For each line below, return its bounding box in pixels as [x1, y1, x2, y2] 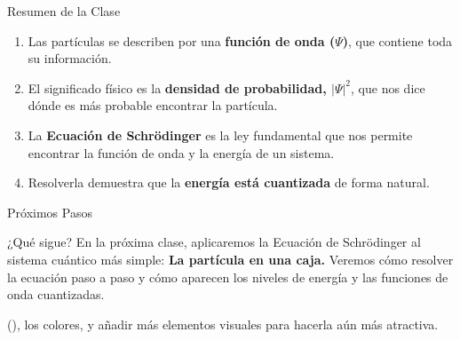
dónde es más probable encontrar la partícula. [28, 96, 278, 115]
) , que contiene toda [342, 31, 453, 50]
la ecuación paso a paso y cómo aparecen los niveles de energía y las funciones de [7, 267, 448, 286]
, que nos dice [351, 78, 425, 97]
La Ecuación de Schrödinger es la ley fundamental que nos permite [28, 125, 413, 144]
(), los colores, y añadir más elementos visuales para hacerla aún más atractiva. [7, 314, 439, 333]
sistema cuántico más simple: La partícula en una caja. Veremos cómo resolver [7, 249, 454, 268]
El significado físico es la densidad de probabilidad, [28, 78, 327, 97]
